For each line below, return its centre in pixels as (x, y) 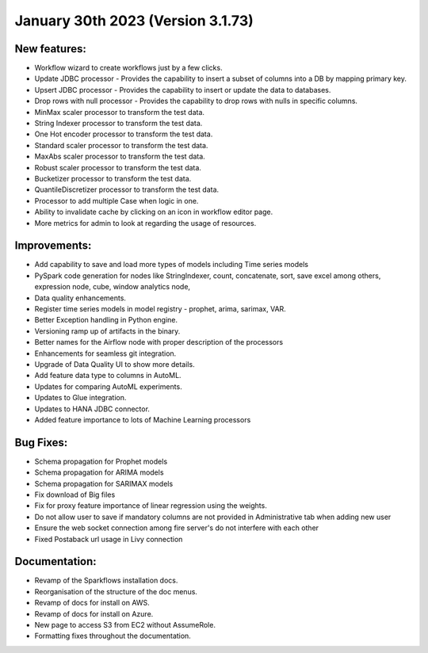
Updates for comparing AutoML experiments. (108, 386)
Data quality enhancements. (80, 298)
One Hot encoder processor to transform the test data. (124, 134)
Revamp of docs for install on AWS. (92, 603)
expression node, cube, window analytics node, (112, 287)
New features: (50, 49)
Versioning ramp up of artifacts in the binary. (107, 331)
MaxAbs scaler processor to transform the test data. (120, 157)
